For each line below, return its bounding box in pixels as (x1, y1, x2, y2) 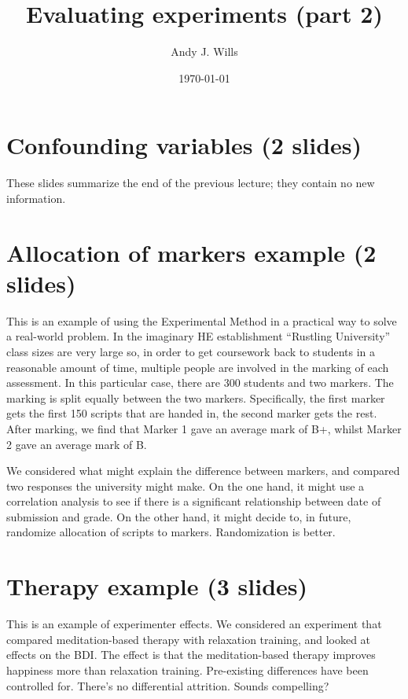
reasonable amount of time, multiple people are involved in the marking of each (6, 359, 389, 375)
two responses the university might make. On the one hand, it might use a (6, 477, 365, 494)
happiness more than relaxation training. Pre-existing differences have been (6, 661, 369, 678)
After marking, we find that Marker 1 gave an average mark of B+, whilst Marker (6, 420, 402, 436)
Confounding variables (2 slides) (6, 129, 362, 161)
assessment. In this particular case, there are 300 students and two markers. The (6, 374, 394, 391)
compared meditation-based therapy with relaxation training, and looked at (6, 631, 371, 647)
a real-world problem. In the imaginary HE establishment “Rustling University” (6, 328, 391, 344)
